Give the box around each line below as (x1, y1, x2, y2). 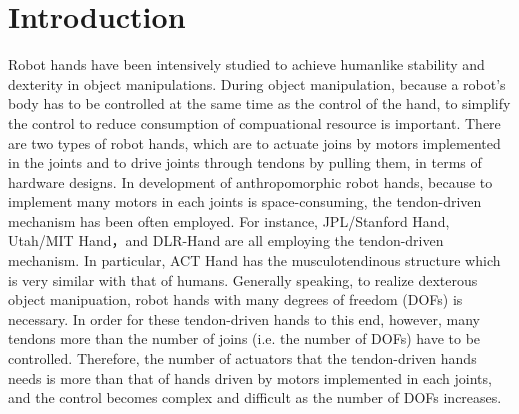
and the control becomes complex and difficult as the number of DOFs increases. (8, 387, 502, 408)
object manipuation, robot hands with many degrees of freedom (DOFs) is (8, 289, 463, 310)
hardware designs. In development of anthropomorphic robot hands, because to (8, 171, 493, 192)
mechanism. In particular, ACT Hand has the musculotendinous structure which (8, 250, 501, 271)
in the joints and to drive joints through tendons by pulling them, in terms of (8, 152, 482, 173)
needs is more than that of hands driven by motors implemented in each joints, (8, 367, 492, 388)
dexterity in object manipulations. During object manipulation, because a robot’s (8, 73, 506, 94)
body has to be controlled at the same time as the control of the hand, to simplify (8, 93, 511, 114)
